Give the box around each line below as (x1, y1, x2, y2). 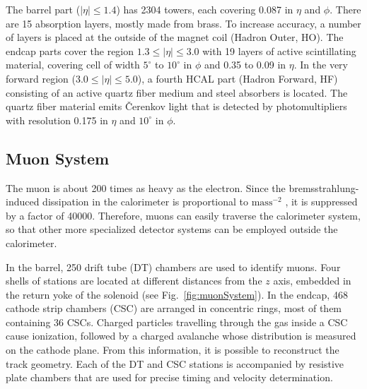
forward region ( (6, 71, 76, 85)
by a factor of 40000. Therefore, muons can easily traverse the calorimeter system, (6, 208, 361, 222)
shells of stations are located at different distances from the (6, 273, 262, 288)
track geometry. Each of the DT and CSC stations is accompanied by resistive (6, 356, 344, 371)
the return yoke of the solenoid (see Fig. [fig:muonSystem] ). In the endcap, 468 (6, 287, 348, 301)
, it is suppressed (285, 194, 358, 209)
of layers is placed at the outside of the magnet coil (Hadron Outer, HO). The (6, 30, 344, 44)
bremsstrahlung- (289, 180, 359, 195)
